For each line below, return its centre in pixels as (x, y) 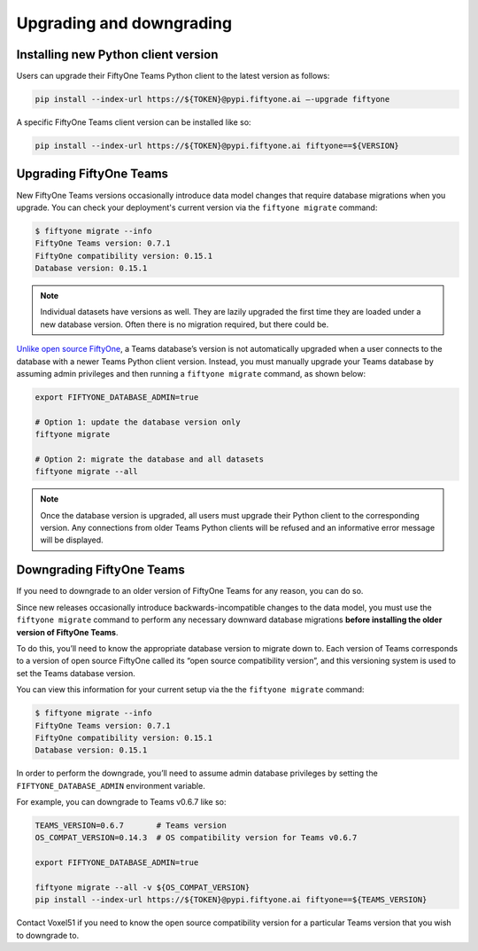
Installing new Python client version (117, 55)
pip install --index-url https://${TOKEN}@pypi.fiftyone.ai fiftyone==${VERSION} (217, 146)
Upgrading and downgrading (124, 23)
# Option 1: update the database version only (138, 422)
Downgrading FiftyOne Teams (100, 570)
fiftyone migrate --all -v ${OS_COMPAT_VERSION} (143, 887)
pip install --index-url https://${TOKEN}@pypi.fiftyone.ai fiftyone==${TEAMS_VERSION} (231, 900)
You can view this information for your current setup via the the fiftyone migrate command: (190, 690)
